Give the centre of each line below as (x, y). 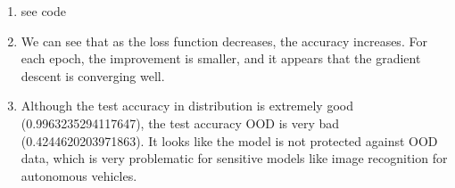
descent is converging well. (93, 75)
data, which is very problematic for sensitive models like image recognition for (234, 158)
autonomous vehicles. (79, 175)
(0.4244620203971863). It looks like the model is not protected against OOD (229, 140)
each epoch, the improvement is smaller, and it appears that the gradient (221, 58)
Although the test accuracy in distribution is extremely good (187, 106)
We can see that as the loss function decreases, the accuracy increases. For (224, 41)
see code (44, 11)
